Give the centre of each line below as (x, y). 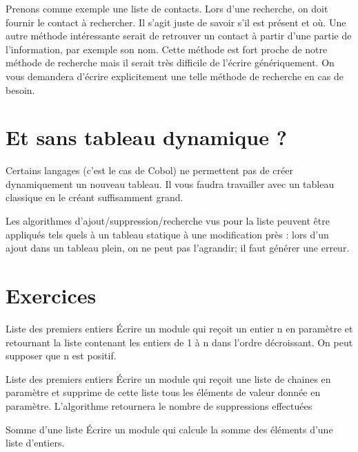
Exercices (51, 295)
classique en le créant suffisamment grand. (95, 197)
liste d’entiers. (35, 443)
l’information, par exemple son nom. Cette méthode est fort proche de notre (167, 49)
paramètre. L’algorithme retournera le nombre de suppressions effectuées (159, 405)
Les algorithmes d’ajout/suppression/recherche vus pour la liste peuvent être (168, 221)
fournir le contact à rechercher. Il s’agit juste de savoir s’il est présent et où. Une (176, 22)
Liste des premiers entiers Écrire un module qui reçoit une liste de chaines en (168, 378)
